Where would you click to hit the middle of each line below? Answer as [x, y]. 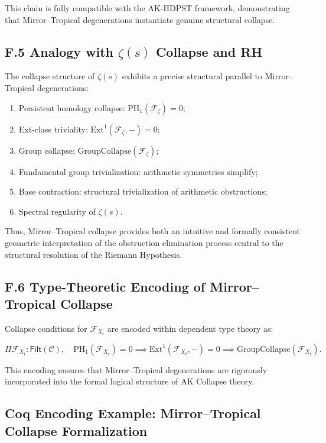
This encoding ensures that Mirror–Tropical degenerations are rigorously [136, 369]
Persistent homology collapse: [72, 107]
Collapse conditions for [46, 328]
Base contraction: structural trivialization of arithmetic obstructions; [143, 191]
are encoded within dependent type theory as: [190, 328]
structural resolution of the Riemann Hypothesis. [94, 254]
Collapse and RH [209, 51]
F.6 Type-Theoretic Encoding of [105, 286]
